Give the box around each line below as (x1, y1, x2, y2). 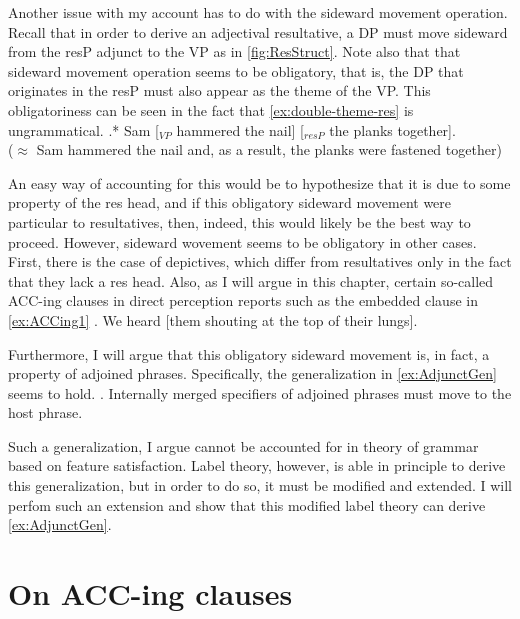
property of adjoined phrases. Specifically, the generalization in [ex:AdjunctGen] (8, 363, 497, 384)
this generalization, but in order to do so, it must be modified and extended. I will (8, 475, 512, 496)
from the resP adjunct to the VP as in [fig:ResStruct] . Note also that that (8, 41, 461, 62)
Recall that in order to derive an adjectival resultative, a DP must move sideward (8, 21, 508, 42)
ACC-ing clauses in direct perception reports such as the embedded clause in (8, 290, 478, 311)
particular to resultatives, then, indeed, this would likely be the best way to (8, 211, 471, 232)
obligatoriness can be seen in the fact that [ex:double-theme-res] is (8, 99, 414, 120)
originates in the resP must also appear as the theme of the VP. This (8, 80, 431, 101)
